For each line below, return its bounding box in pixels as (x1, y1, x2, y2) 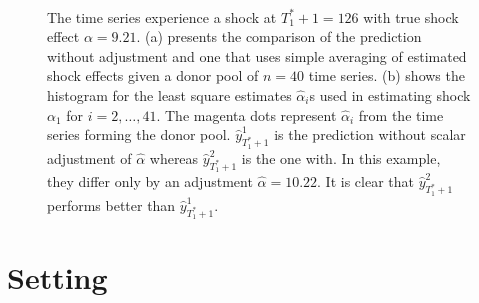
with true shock (363, 6, 459, 27)
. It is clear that (317, 171, 414, 192)
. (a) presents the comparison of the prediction (136, 26, 422, 47)
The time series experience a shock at (47, 6, 277, 27)
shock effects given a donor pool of (47, 65, 259, 86)
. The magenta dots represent (156, 104, 337, 125)
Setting (7, 257, 108, 298)
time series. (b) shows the (308, 65, 465, 86)
